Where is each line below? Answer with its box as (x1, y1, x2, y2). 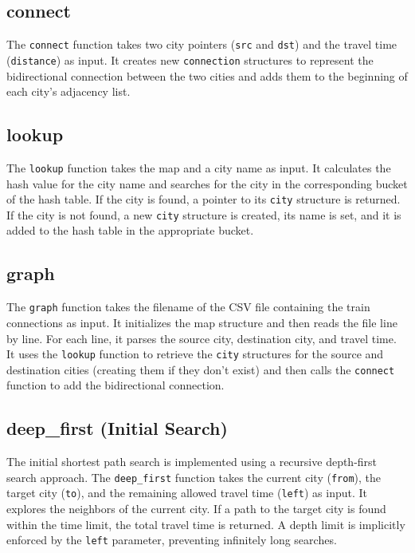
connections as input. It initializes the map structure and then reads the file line (6, 314, 397, 330)
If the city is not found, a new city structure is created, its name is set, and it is (6, 206, 401, 223)
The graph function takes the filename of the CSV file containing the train (6, 298, 370, 315)
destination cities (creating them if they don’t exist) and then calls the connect (6, 361, 395, 377)
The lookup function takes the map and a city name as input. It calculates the (6, 159, 391, 176)
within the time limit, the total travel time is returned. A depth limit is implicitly (6, 515, 405, 532)
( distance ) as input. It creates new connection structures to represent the (6, 51, 374, 68)
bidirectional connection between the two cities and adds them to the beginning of (6, 67, 408, 84)
